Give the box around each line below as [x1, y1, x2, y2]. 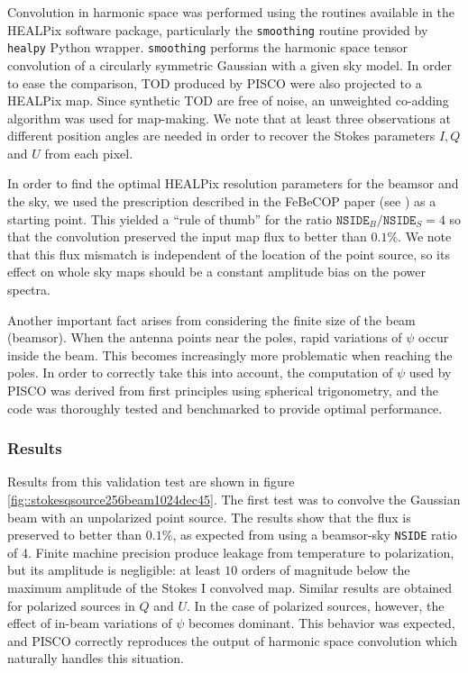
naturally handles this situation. [7, 649, 184, 668]
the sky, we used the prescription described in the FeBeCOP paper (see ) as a [7, 192, 436, 211]
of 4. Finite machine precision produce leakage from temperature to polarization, [7, 542, 454, 561]
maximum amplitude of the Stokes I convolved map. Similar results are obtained [7, 578, 453, 597]
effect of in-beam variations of [7, 614, 172, 632]
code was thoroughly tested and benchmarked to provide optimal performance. [7, 398, 443, 417]
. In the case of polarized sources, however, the [187, 596, 445, 614]
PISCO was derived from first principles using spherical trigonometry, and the [7, 381, 439, 399]
